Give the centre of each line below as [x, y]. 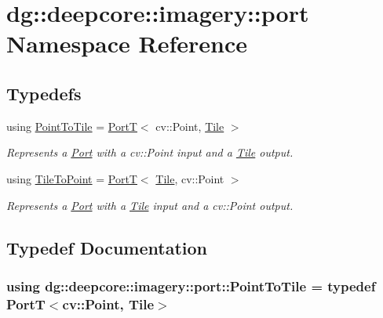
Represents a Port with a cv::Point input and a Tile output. [150, 152]
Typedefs [44, 93]
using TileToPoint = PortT [72, 178]
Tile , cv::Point [190, 178]
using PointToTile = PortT [72, 126]
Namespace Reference [127, 43]
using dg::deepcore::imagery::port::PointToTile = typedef [191, 285]
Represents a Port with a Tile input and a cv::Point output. [150, 205]
